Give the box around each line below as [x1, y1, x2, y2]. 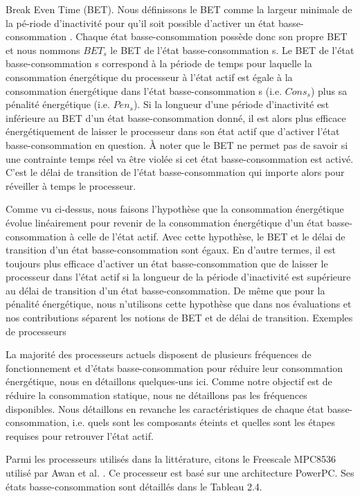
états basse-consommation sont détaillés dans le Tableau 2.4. [6, 479, 262, 493]
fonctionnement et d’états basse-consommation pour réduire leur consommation [6, 360, 343, 375]
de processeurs [6, 324, 66, 338]
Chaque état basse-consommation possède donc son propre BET [75, 29, 348, 44]
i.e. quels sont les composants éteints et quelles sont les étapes [72, 415, 335, 429]
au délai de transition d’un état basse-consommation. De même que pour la [6, 283, 325, 297]
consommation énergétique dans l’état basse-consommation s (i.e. [6, 83, 282, 98]
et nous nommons [6, 42, 80, 57]
